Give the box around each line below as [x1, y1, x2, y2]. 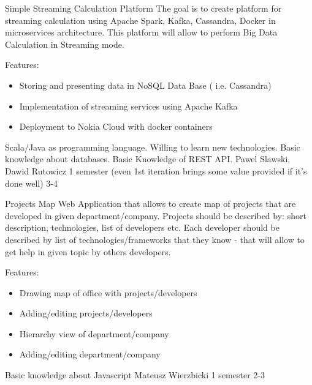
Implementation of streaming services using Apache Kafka [19, 99, 238, 112]
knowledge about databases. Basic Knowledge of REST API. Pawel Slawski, [5, 152, 291, 165]
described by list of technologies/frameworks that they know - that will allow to [5, 233, 305, 245]
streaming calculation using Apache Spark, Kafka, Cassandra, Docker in [5, 13, 276, 26]
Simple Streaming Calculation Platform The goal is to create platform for [5, 2, 282, 14]
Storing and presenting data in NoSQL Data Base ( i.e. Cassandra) [19, 78, 272, 91]
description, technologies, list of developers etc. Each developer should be [5, 221, 280, 234]
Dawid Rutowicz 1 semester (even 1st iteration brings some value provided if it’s [5, 164, 307, 177]
